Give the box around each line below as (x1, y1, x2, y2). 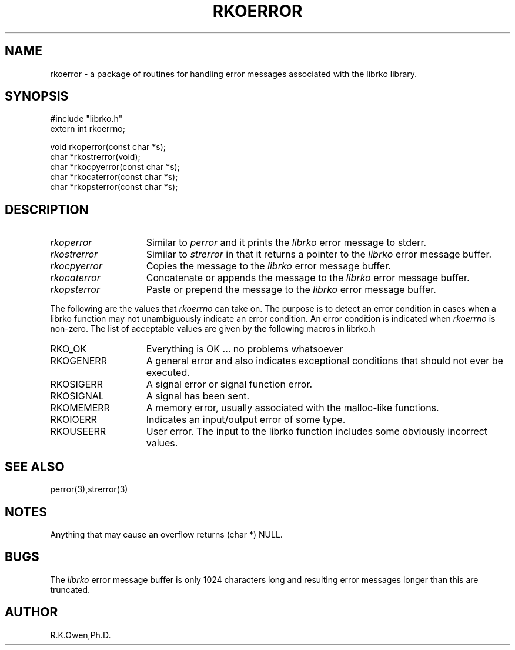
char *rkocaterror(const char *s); (50, 172, 178, 182)
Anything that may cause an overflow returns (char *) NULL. (50, 529, 283, 539)
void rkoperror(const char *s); (50, 142, 166, 152)
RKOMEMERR (50, 402, 110, 414)
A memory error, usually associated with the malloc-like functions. (146, 402, 439, 414)
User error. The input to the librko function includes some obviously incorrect (146, 425, 488, 438)
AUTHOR (5, 605, 58, 620)
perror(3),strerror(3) (50, 484, 128, 495)
